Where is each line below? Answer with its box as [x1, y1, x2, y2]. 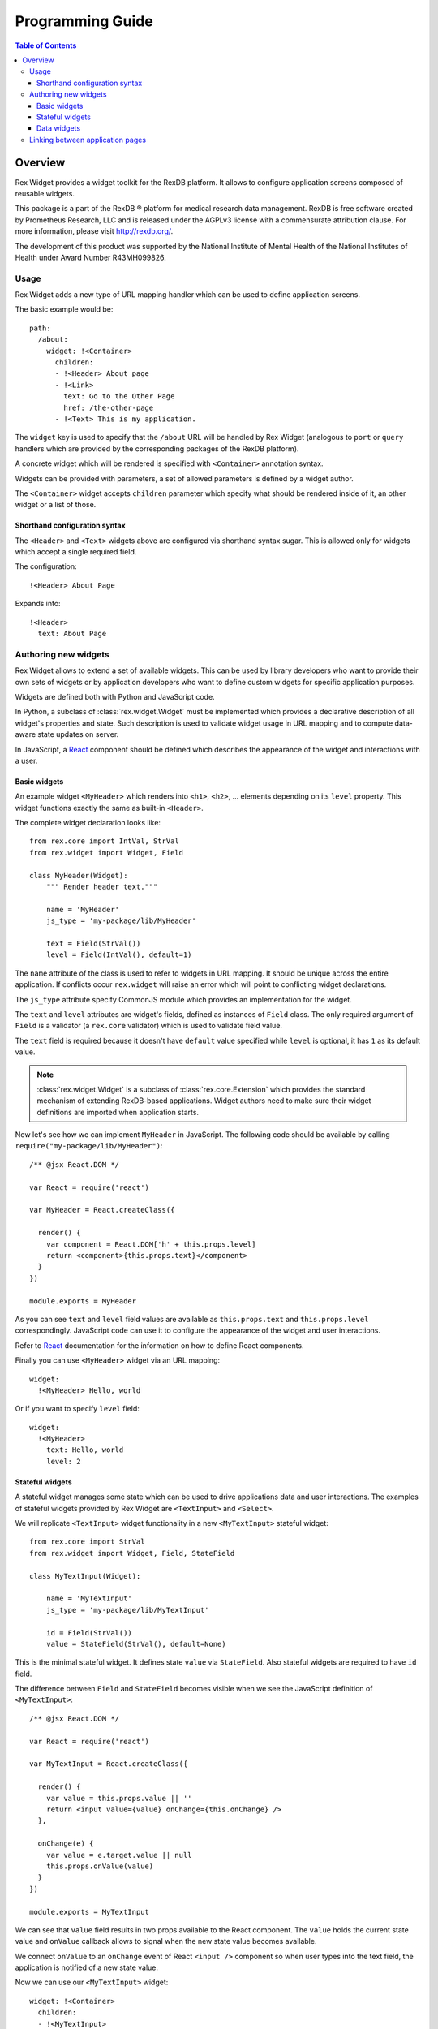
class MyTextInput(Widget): [29, 1571, 141, 1580]
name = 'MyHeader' [45, 905, 120, 914]
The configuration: [15, 562, 77, 571]
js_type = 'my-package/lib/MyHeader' [45, 916, 196, 925]
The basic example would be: [15, 304, 114, 314]
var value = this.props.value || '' [45, 1794, 192, 1803]
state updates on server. [37, 730, 119, 739]
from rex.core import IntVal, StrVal [29, 837, 180, 846]
